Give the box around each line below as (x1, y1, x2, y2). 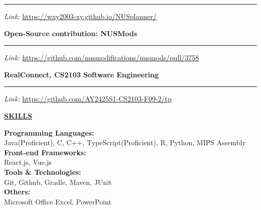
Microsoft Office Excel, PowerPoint (4, 196, 111, 206)
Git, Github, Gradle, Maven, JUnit (4, 176, 112, 187)
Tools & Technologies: (4, 166, 81, 177)
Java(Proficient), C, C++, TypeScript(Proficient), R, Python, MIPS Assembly (4, 137, 246, 148)
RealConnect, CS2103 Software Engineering (4, 69, 159, 79)
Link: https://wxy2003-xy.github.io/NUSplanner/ (4, 11, 157, 21)
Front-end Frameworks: (4, 147, 86, 157)
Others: (4, 186, 31, 197)
